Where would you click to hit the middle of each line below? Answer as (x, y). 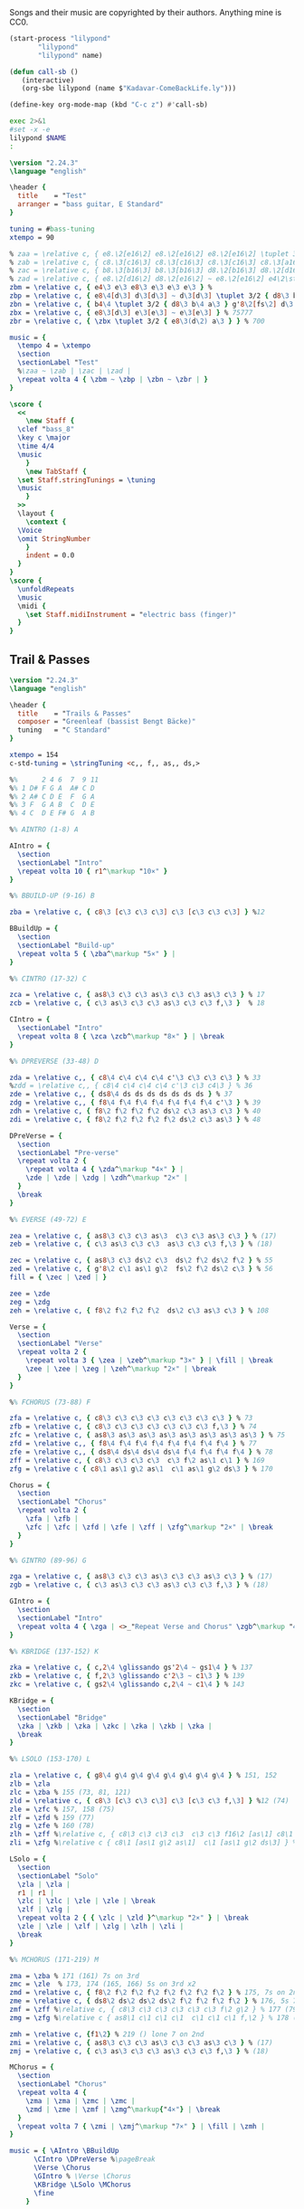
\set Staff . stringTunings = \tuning (86, 480)
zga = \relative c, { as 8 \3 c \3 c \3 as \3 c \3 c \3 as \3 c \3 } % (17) (141, 1577)
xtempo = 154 (34, 755)
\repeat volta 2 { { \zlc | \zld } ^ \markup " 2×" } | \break (133, 1918)
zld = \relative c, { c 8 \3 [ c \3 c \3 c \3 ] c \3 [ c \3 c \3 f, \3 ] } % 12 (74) (149, 1801)
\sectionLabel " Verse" (60, 1344)
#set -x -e (30, 129)
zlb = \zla (30, 1784)
